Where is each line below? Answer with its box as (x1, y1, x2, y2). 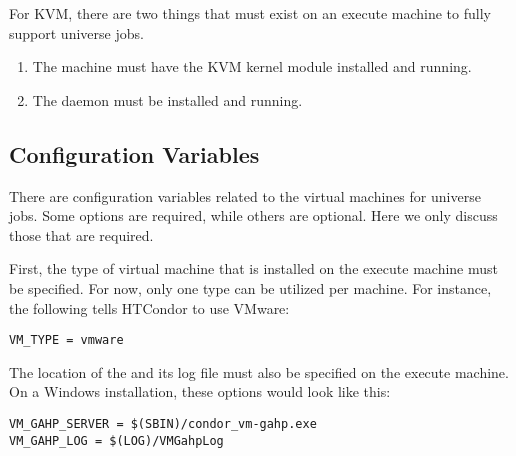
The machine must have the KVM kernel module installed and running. (32, 56, 472, 77)
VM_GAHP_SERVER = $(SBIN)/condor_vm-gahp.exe (9, 416, 317, 431)
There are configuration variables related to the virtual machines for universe (9, 185, 481, 206)
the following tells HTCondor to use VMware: (9, 297, 290, 318)
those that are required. (9, 224, 154, 245)
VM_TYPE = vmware (9, 333, 124, 348)
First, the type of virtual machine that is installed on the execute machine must (9, 258, 499, 279)
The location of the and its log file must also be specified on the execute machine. (9, 361, 509, 382)
